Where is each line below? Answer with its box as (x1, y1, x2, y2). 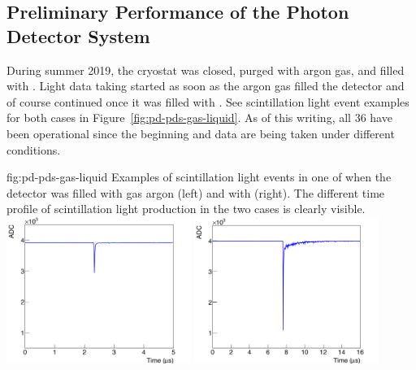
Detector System (6, 23, 150, 48)
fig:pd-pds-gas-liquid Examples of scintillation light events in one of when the (6, 168, 392, 185)
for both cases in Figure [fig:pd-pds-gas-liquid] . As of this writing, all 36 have (6, 109, 392, 126)
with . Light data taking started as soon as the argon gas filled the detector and (6, 77, 405, 94)
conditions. (6, 141, 61, 158)
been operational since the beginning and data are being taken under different (6, 124, 395, 141)
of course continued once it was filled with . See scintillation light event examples (6, 93, 409, 110)
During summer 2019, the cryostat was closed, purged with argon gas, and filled (6, 61, 405, 78)
